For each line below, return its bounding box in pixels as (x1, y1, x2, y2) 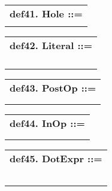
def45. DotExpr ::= (10, 151, 102, 165)
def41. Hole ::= (10, 7, 83, 20)
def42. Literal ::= (10, 38, 92, 52)
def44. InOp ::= (10, 116, 85, 130)
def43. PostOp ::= (10, 81, 96, 95)
